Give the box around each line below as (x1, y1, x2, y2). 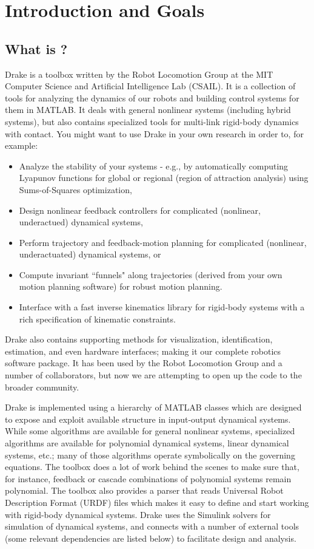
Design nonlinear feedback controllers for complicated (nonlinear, (19, 203, 261, 216)
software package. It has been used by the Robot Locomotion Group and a (5, 356, 282, 369)
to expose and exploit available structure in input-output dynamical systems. (5, 412, 291, 425)
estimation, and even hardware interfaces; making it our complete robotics (5, 344, 281, 357)
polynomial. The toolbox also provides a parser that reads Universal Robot (5, 484, 284, 497)
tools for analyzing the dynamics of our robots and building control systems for (5, 91, 299, 104)
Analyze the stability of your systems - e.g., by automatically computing (19, 159, 289, 172)
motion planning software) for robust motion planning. (19, 280, 222, 293)
